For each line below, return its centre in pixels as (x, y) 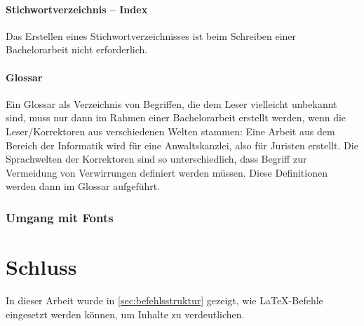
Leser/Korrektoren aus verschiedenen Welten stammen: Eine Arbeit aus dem (170, 131)
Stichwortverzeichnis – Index (77, 9)
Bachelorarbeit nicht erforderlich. (77, 49)
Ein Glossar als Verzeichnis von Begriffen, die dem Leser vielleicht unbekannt (171, 103)
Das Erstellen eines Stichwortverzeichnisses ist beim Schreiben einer (151, 35)
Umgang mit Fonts (60, 217)
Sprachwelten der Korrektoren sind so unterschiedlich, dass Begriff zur (156, 159)
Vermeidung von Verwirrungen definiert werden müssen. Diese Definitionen (167, 172)
